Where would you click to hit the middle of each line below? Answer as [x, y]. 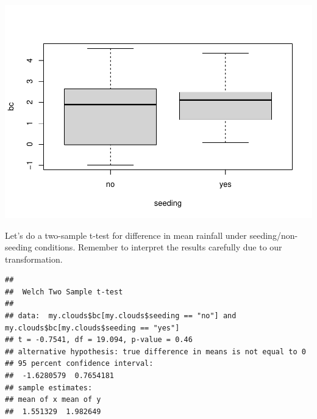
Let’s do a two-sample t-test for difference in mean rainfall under [126, 235]
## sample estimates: [49, 388]
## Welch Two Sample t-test [64, 292]
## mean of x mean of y [53, 400]
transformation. [34, 259]
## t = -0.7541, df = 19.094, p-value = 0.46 [99, 340]
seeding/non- [274, 235]
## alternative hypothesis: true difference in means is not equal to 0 [155, 352]
